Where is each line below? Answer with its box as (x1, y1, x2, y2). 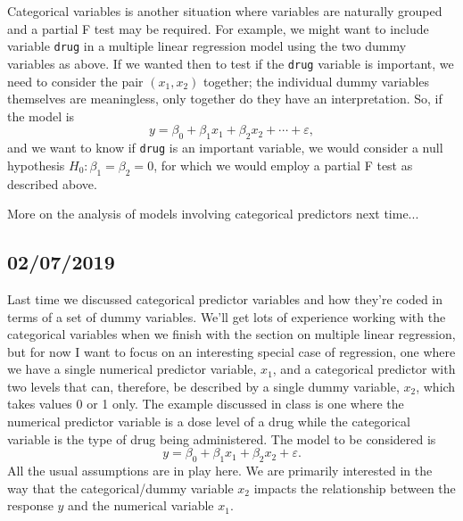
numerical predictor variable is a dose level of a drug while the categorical (7, 412, 410, 431)
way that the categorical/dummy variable (7, 478, 234, 497)
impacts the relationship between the (253, 478, 456, 497)
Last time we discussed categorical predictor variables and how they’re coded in (7, 289, 443, 308)
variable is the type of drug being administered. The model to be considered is (7, 429, 436, 448)
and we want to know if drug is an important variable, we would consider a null (7, 138, 443, 157)
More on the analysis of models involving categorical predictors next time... (7, 204, 419, 223)
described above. (7, 174, 97, 193)
